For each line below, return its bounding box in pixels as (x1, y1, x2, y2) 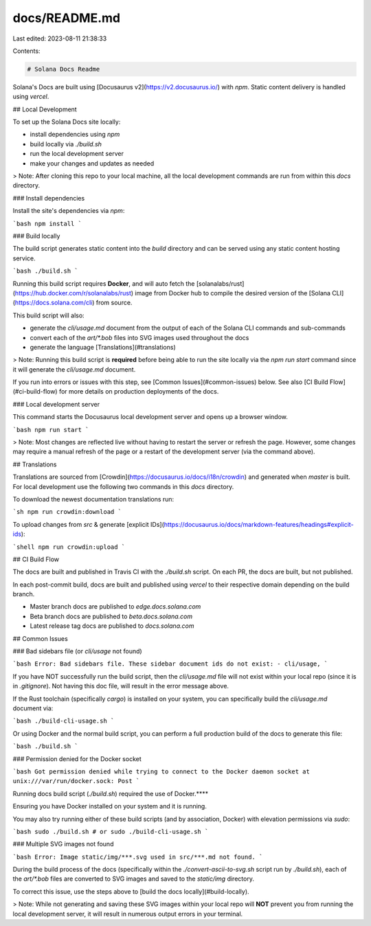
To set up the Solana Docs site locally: (12, 117, 121, 126)
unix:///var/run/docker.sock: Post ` (12, 777, 140, 785)
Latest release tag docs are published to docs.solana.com (30, 622, 194, 630)
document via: (12, 704, 54, 712)
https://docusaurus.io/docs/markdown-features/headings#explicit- (164, 520, 354, 528)
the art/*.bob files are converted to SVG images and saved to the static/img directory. (12, 874, 254, 883)
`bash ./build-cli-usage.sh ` (12, 717, 115, 725)
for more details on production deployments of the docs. (58, 387, 219, 396)
